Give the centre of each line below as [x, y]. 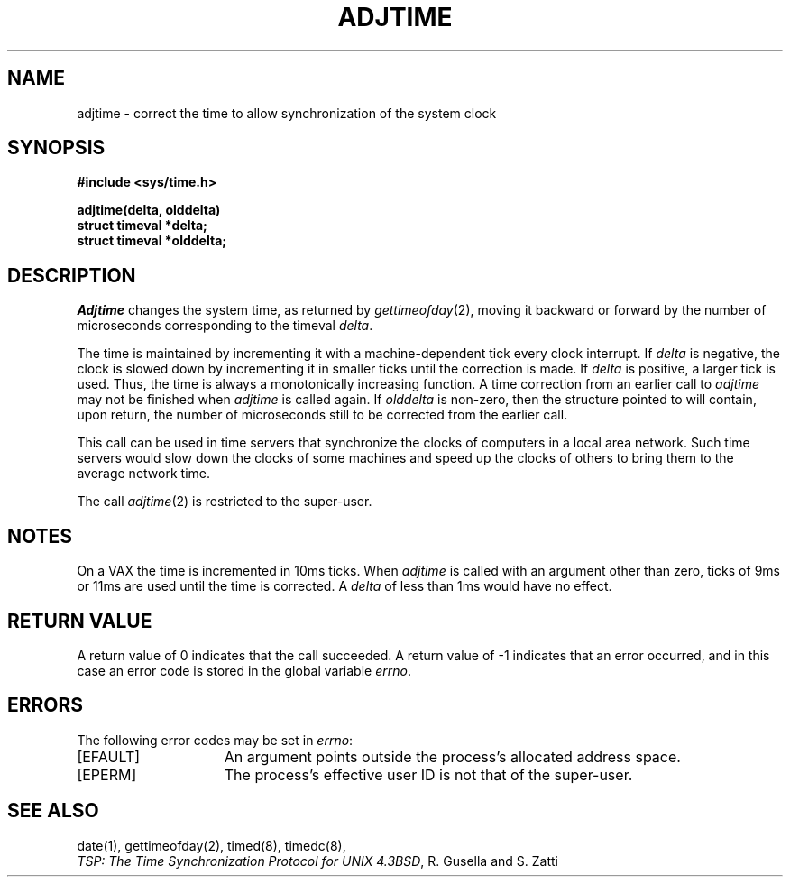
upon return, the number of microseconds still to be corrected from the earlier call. [322, 415]
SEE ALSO [53, 811]
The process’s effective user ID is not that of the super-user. [428, 774]
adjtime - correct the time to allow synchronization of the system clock [287, 113]
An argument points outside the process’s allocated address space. [452, 756]
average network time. [143, 474]
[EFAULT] [109, 756]
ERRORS [46, 705]
